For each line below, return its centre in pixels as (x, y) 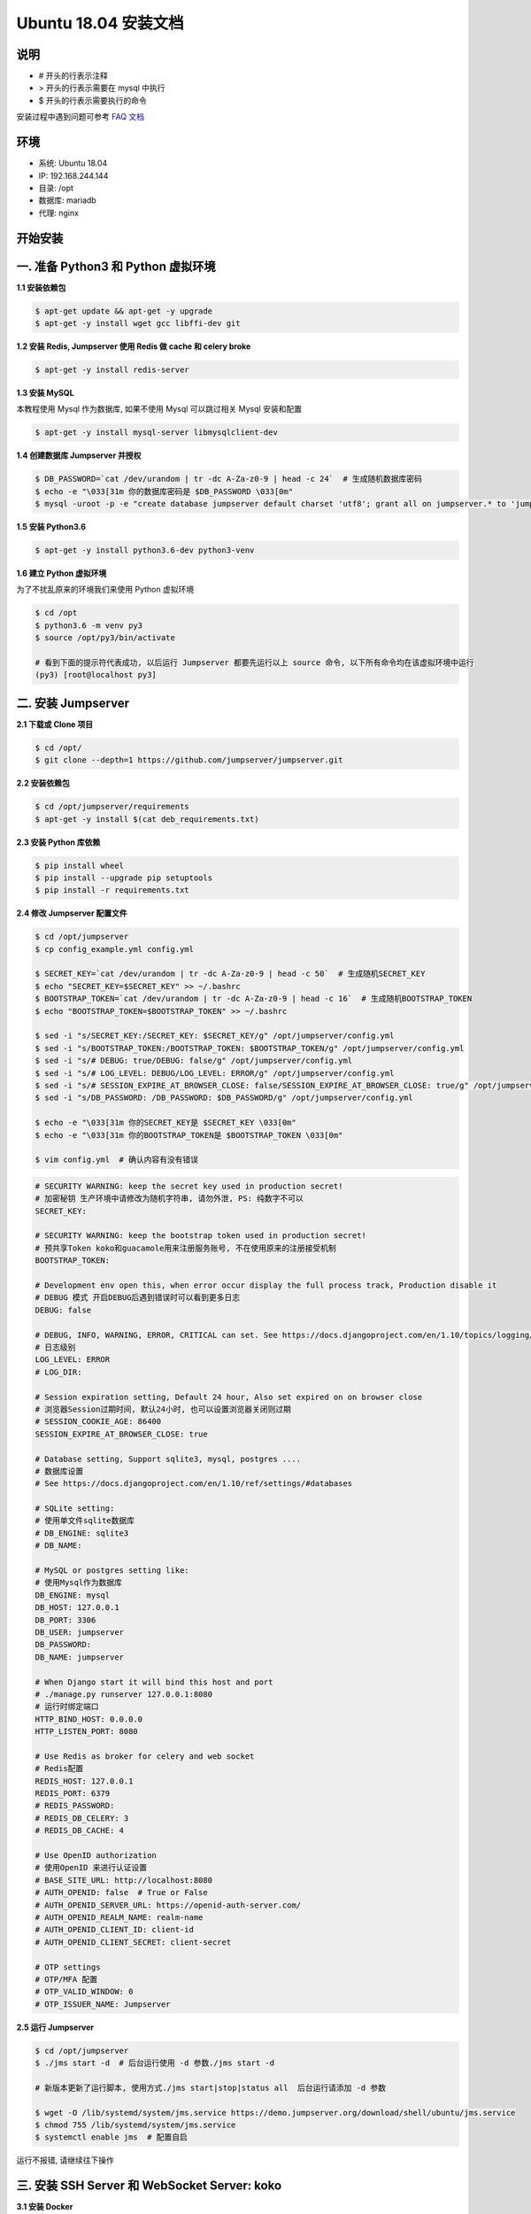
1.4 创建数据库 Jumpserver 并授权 (79, 455)
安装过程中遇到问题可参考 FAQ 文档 (81, 117)
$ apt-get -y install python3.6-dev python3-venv (145, 550)
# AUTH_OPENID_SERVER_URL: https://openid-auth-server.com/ (168, 1905)
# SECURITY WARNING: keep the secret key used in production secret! (189, 1186)
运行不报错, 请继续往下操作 (65, 2160)
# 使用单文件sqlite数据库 (85, 1521)
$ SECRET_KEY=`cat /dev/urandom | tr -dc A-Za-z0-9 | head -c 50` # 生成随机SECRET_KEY (230, 974)
